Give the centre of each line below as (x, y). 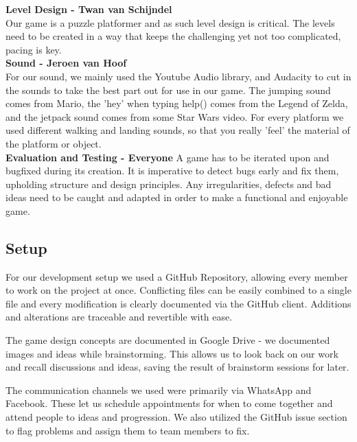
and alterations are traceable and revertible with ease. (119, 317)
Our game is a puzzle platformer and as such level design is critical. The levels (170, 22)
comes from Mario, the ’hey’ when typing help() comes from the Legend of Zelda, (177, 103)
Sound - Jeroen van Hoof (66, 63)
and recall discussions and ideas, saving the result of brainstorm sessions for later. (177, 367)
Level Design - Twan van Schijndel (89, 9)
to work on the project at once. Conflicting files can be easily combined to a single (178, 290)
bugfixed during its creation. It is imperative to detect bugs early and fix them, (172, 171)
